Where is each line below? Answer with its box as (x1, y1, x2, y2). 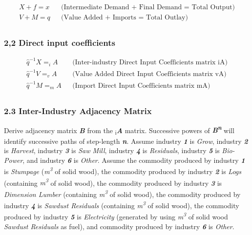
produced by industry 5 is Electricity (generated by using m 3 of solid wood (4, 210, 228, 222)
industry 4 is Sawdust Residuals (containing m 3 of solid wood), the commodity (4, 199, 239, 210)
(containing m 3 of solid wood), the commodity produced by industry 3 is (4, 176, 222, 188)
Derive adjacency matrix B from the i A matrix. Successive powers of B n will (4, 123, 234, 137)
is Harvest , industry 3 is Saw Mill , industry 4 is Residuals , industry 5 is (4, 145, 220, 156)
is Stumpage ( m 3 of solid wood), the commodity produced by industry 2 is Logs (4, 165, 242, 176)
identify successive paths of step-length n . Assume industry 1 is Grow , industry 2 (4, 136, 248, 146)
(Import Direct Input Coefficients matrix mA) (72, 82, 210, 89)
